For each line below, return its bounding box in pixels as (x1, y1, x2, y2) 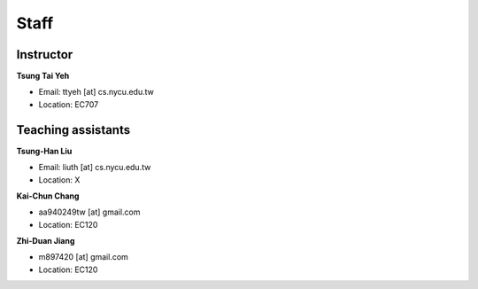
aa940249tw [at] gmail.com (38, 207, 141, 217)
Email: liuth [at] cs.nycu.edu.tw (38, 162, 151, 173)
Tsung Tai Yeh (16, 71, 70, 82)
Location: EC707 (38, 98, 99, 110)
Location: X (38, 174, 81, 185)
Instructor (16, 47, 73, 62)
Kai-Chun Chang (16, 191, 80, 201)
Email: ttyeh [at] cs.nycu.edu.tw (38, 87, 154, 98)
